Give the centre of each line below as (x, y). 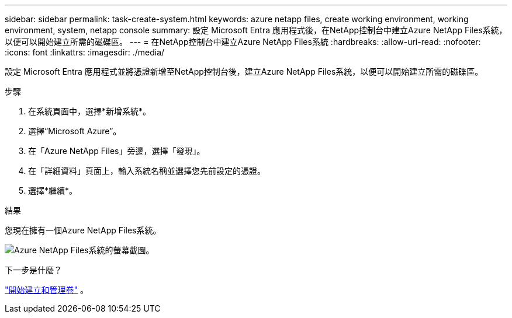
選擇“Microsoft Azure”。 (75, 131)
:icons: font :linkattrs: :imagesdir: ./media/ (85, 52)
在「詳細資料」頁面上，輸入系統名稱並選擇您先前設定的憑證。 (147, 171)
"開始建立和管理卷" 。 (46, 290)
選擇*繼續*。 (53, 191)
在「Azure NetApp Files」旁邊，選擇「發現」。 (117, 151)
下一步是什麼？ (33, 270)
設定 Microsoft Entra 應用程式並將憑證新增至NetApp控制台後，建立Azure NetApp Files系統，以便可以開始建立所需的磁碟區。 (244, 71)
